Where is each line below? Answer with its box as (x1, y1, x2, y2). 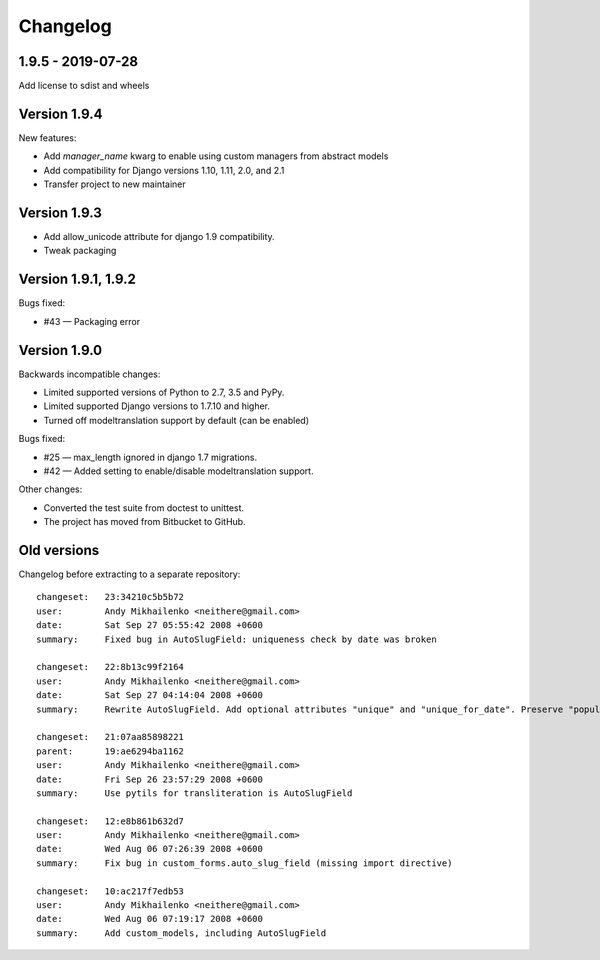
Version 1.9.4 (18, 105, 103, 122)
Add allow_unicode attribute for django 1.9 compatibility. (43, 231, 275, 243)
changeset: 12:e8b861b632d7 (36, 815, 185, 827)
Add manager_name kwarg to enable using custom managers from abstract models (43, 150, 389, 162)
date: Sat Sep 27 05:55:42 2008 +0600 (36, 620, 264, 631)
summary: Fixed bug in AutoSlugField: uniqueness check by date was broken (36, 633, 437, 645)
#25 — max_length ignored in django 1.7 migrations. (43, 451, 258, 463)
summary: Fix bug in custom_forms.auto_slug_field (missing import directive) (36, 857, 453, 869)
